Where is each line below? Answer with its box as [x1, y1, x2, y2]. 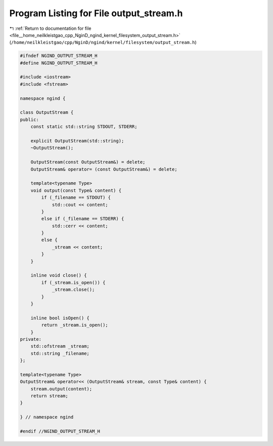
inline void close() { [30, 272, 87, 278]
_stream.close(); [52, 287, 95, 293]
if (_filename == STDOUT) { [41, 195, 111, 200]
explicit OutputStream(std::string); [30, 138, 124, 144]
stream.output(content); [30, 386, 93, 392]
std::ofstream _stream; [30, 343, 89, 349]
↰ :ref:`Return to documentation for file [9, 25, 92, 31]
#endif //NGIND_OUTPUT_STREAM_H [20, 428, 101, 434]
